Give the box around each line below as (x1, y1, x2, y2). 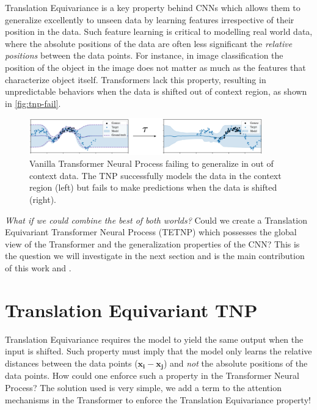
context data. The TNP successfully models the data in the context (29, 169, 282, 181)
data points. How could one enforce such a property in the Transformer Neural (5, 369, 299, 382)
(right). (29, 193, 57, 206)
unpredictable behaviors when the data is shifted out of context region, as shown (5, 85, 307, 98)
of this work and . (5, 262, 71, 274)
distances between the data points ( (5, 356, 138, 369)
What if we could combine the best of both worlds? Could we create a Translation (5, 213, 307, 226)
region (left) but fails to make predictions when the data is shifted (29, 181, 277, 194)
